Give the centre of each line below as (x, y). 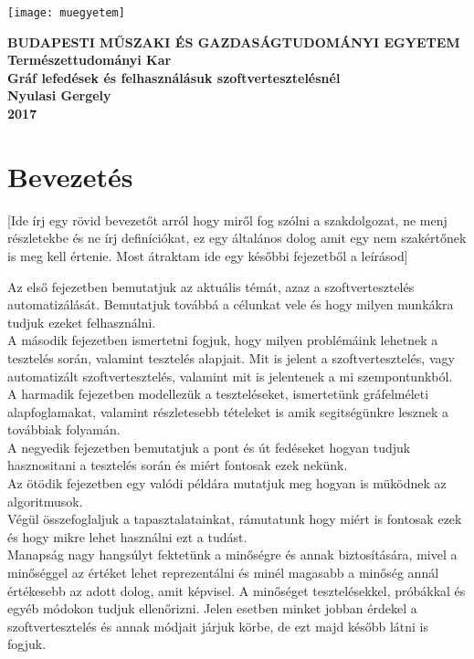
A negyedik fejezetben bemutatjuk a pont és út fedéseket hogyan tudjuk (209, 447)
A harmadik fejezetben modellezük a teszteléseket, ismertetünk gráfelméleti (218, 394)
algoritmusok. (45, 501)
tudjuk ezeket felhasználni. (82, 322)
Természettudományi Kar (90, 60)
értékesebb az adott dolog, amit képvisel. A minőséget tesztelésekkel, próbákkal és (237, 590)
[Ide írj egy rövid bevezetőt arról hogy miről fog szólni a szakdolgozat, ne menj (227, 220)
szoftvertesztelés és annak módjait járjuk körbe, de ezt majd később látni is (218, 626)
